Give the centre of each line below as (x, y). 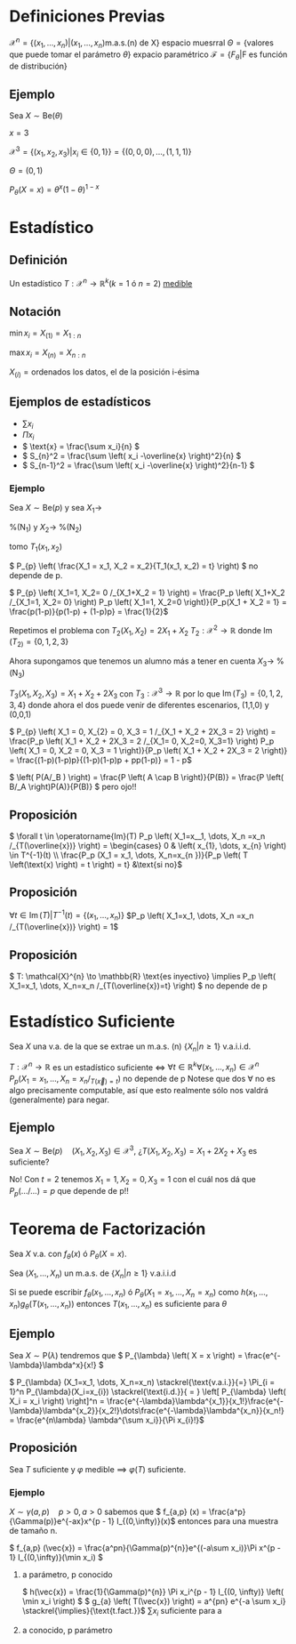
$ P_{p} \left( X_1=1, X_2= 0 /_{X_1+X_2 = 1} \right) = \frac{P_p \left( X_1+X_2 (147, 592)
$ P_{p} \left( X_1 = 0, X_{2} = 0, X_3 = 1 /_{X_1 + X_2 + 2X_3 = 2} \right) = (143, 732)
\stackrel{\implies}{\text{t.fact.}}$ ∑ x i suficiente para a (122, 1612)
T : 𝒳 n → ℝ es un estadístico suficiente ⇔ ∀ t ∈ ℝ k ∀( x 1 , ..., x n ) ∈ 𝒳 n (134, 1068)
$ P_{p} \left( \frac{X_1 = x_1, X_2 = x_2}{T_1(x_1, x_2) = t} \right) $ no (134, 566)
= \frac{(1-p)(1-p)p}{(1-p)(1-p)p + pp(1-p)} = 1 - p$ (101, 760)
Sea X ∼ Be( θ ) (36, 116)
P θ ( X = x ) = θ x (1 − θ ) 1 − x (54, 189)
